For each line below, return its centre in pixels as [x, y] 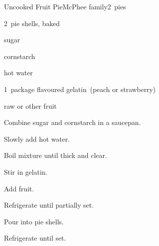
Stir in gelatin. [26, 171]
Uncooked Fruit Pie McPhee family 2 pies [65, 6]
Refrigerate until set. [35, 238]
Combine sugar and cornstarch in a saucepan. [72, 122]
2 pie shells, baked [32, 23]
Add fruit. [19, 188]
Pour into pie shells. [34, 221]
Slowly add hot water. [37, 138]
